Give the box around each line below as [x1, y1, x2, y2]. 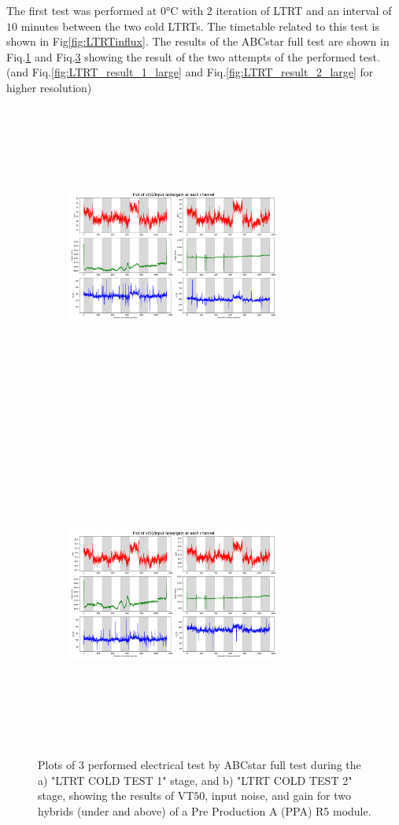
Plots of [38, 757, 76, 773]
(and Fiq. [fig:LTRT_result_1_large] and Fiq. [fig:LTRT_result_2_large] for [6, 64, 374, 80]
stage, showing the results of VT [38, 787, 194, 804]
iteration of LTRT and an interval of [216, 2, 392, 18]
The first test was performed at [6, 2, 157, 18]
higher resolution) [6, 79, 92, 95]
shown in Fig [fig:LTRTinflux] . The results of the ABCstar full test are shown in [6, 33, 390, 50]
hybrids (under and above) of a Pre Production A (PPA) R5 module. [38, 803, 371, 819]
